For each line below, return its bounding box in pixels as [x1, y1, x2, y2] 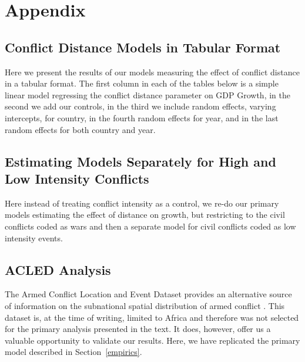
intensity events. [5, 231, 63, 244]
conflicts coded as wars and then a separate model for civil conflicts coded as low [5, 220, 296, 232]
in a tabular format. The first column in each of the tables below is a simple [5, 77, 279, 89]
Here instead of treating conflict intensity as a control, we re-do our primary [5, 197, 279, 209]
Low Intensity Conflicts [5, 169, 149, 187]
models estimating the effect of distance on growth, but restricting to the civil [5, 208, 285, 221]
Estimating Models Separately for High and [5, 152, 276, 170]
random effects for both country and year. [5, 123, 156, 135]
